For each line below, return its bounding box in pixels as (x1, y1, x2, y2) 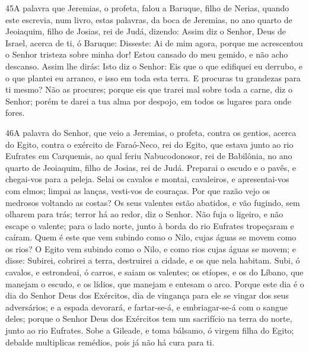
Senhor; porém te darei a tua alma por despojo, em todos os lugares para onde (5, 94, 291, 107)
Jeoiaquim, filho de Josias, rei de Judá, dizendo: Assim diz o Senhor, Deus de (5, 25, 286, 37)
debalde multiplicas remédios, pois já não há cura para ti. (5, 335, 215, 348)
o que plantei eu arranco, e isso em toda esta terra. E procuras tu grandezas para (5, 71, 301, 84)
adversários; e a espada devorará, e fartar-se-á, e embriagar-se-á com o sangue (5, 300, 288, 313)
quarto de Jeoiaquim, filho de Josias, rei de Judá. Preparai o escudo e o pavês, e (5, 161, 297, 173)
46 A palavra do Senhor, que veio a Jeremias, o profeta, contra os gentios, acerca (5, 126, 297, 138)
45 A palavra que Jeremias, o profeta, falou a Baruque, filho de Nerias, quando (5, 2, 289, 14)
